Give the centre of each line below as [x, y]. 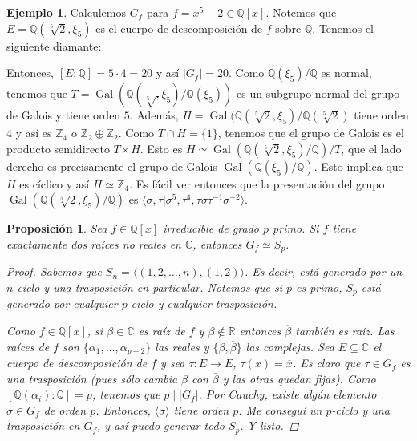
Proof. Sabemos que [54, 271]
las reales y [182, 346]
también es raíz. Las [345, 331]
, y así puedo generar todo [161, 425]
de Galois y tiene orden [64, 115]
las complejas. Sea [290, 346]
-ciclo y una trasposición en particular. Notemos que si [148, 287]
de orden [65, 409]
